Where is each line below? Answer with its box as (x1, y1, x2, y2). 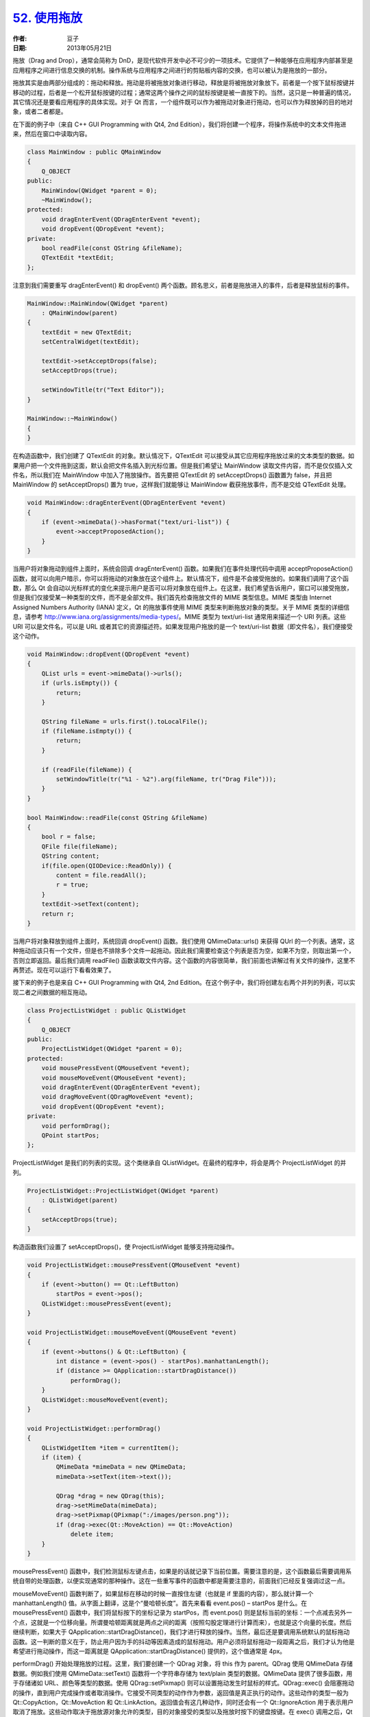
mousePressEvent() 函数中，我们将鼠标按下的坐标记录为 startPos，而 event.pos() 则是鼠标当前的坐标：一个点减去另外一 (12, 1608, 353, 1617)
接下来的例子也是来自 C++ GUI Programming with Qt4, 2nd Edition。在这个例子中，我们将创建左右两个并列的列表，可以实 (12, 979, 356, 987)
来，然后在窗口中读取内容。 (12, 130, 91, 138)
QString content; (41, 852, 100, 860)
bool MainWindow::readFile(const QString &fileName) (27, 814, 208, 821)
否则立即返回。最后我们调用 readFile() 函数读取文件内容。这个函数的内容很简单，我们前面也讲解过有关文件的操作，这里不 (12, 956, 356, 964)
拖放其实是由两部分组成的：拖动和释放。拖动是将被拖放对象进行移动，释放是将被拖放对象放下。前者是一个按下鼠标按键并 (12, 79, 355, 87)
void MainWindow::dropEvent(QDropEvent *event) (27, 650, 190, 658)
